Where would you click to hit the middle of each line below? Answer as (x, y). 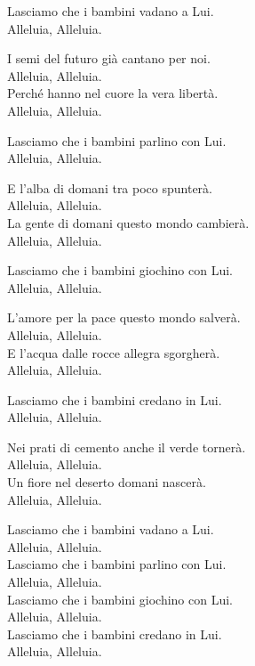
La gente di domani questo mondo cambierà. (128, 222)
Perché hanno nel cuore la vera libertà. (113, 93)
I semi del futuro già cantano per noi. (109, 58)
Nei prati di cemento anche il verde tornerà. (127, 447)
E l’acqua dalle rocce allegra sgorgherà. (114, 352)
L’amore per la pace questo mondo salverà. (124, 317)
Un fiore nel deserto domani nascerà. (107, 482)
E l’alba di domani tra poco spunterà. (110, 187)
